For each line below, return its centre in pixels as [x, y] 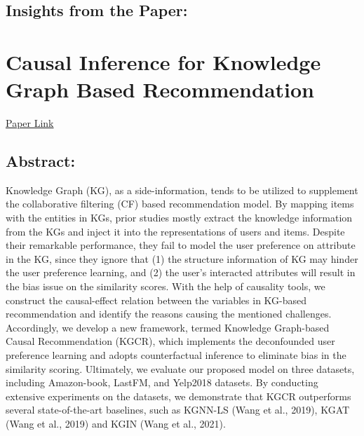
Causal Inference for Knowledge [163, 61]
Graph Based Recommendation [160, 89]
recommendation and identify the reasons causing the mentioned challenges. [169, 314]
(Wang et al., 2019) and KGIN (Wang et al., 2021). [116, 423]
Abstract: [41, 161]
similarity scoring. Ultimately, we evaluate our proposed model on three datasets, [180, 368]
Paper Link [30, 123]
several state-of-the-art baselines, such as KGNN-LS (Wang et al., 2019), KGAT [178, 410]
